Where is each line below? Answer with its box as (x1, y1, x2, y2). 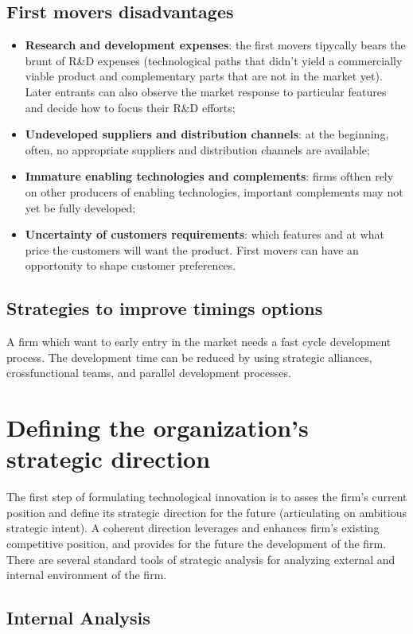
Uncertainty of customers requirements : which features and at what (25, 226, 384, 243)
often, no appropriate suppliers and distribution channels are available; (25, 141, 370, 158)
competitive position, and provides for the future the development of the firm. (6, 535, 387, 551)
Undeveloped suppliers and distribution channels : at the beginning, (25, 126, 389, 142)
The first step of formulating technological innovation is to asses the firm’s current (6, 488, 407, 505)
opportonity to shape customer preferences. (25, 257, 236, 274)
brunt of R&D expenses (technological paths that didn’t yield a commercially (25, 52, 403, 68)
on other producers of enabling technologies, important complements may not (25, 183, 403, 200)
